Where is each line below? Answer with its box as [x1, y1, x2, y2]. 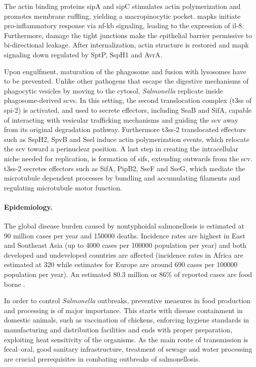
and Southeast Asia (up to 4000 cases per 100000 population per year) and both [4, 240, 247, 250]
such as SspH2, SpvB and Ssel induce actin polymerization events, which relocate [4, 134, 250, 144]
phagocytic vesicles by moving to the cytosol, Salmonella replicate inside [4, 85, 223, 95]
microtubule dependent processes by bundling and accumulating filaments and [4, 173, 241, 183]
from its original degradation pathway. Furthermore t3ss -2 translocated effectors [4, 124, 246, 135]
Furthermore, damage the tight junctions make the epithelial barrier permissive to [4, 30, 252, 40]
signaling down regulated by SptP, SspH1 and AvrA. [4, 49, 162, 59]
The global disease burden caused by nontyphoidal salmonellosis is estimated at [4, 221, 245, 231]
